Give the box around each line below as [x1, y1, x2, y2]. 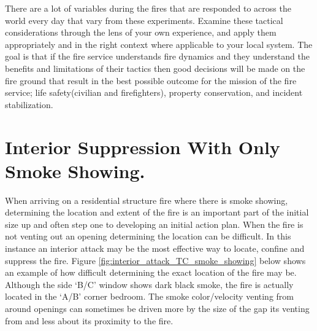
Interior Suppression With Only [5, 134, 280, 159]
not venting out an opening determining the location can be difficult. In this [5, 230, 291, 243]
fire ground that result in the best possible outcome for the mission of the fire [5, 74, 297, 87]
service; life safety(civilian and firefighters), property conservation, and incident [5, 86, 303, 99]
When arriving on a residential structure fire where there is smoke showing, [5, 193, 288, 206]
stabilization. [5, 98, 53, 111]
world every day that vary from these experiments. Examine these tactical [5, 14, 283, 26]
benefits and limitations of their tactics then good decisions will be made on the [5, 61, 305, 74]
